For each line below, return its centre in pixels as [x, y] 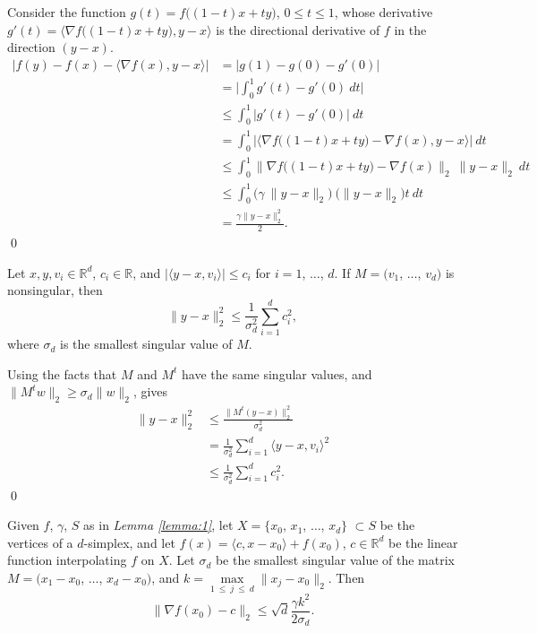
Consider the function [67, 12]
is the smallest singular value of [146, 344]
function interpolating [67, 560]
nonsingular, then [55, 290]
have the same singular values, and [277, 373]
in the [410, 29]
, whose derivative [384, 12]
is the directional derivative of [298, 29]
